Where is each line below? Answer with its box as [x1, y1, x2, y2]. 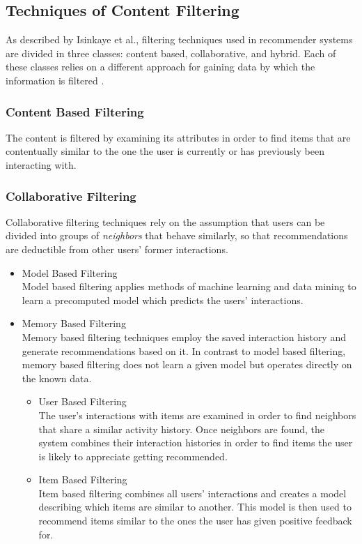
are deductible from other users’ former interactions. [6, 241, 228, 256]
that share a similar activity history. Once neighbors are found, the [38, 421, 325, 436]
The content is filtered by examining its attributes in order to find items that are [6, 130, 351, 144]
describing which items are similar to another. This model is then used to [38, 499, 352, 514]
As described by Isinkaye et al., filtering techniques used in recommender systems [6, 32, 353, 47]
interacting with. [6, 157, 77, 172]
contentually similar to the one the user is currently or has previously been [6, 144, 324, 158]
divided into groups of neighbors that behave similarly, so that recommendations [6, 228, 348, 243]
